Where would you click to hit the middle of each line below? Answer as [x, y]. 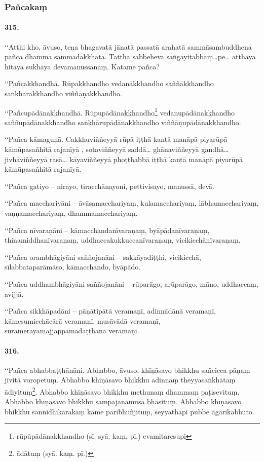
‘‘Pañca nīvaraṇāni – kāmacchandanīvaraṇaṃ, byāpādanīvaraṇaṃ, [107, 230]
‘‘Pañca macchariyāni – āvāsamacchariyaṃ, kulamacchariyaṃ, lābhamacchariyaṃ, [132, 203]
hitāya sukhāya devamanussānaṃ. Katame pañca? [82, 66]
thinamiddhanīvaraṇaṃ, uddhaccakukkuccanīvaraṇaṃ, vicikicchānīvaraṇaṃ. [123, 240]
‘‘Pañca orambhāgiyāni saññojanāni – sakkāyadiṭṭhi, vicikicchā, [103, 257]
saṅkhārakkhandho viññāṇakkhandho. [63, 93]
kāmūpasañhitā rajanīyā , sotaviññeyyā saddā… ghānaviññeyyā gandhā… [117, 149]
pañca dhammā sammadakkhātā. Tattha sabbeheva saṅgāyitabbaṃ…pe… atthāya [130, 56]
